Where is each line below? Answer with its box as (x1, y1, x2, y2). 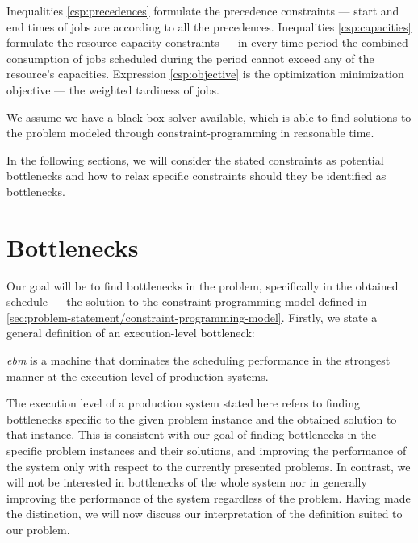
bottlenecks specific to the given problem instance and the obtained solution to (6, 410, 397, 427)
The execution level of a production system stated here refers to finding (6, 395, 360, 411)
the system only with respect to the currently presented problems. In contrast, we (6, 457, 411, 474)
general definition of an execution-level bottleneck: (6, 324, 255, 341)
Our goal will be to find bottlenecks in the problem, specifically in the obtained (6, 277, 399, 294)
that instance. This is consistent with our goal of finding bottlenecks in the (6, 426, 377, 443)
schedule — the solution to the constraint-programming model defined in (6, 293, 367, 310)
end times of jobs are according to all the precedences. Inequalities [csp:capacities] (6, 18, 412, 35)
